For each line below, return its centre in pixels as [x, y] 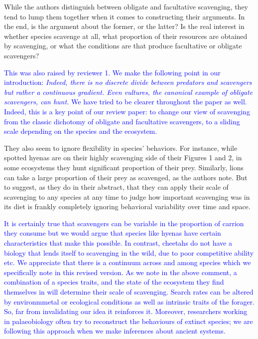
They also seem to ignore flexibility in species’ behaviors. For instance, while [121, 148]
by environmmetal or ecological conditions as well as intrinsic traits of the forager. [129, 301]
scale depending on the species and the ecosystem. [81, 131]
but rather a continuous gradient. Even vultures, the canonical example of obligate [129, 92]
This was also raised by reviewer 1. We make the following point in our [112, 72]
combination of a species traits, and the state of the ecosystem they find [114, 282]
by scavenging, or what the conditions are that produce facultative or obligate [123, 46]
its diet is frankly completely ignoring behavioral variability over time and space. [127, 206]
